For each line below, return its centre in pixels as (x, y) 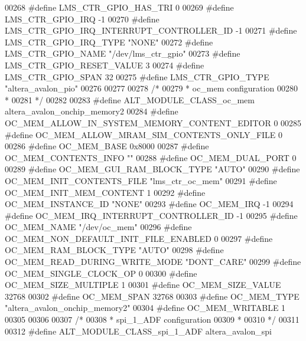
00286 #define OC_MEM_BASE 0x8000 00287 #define (107, 146)
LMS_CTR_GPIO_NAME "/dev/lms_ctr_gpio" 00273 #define (123, 53)
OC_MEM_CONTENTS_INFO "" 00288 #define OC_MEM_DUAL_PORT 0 (151, 157)
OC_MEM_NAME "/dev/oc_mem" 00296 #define (98, 227)
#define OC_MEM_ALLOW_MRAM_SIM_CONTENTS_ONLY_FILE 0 (144, 134)
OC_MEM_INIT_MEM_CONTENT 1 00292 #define (105, 192)
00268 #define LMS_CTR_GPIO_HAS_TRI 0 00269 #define (119, 7)
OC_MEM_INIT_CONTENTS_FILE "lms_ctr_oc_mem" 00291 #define (141, 180)
